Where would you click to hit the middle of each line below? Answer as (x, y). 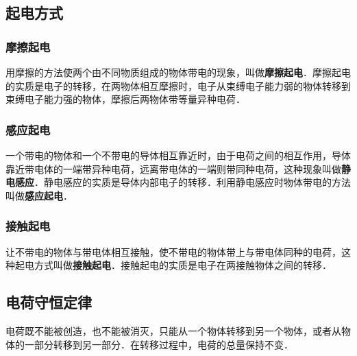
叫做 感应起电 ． (39, 195)
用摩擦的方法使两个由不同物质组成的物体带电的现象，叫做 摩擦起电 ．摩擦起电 (178, 72)
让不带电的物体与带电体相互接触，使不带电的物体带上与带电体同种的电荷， (173, 251)
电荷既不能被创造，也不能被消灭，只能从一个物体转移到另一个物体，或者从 (173, 330)
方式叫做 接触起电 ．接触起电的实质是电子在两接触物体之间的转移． (183, 265)
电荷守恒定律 (49, 302)
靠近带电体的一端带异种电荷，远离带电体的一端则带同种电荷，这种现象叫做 (173, 168)
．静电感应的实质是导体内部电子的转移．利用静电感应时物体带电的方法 (193, 182)
